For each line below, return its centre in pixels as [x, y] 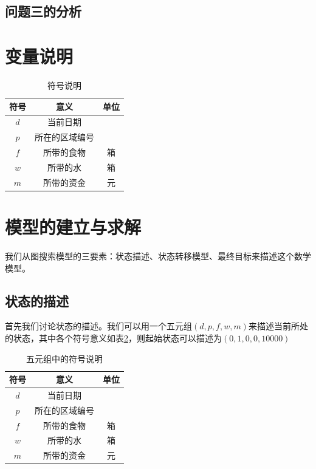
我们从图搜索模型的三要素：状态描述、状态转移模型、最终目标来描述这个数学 [158, 255]
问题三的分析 [43, 11]
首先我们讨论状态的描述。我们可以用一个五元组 [98, 326]
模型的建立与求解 [73, 227]
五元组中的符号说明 [64, 358]
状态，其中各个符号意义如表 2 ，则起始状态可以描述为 [117, 337]
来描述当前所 [274, 326]
